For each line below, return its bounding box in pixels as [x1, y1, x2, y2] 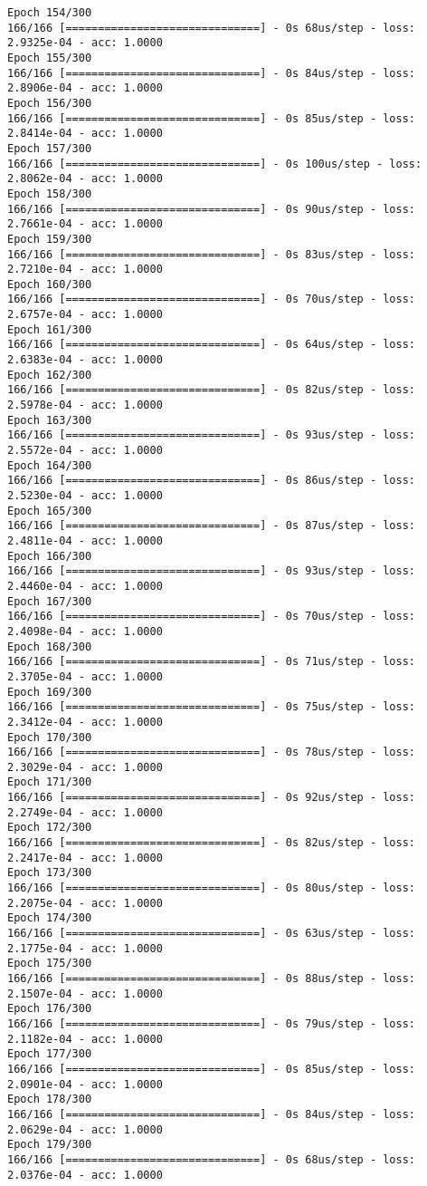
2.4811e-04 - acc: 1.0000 [7, 534, 163, 547]
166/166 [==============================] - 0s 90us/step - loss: [7, 202, 416, 216]
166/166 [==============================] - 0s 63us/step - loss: [7, 927, 416, 940]
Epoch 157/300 [7, 141, 92, 155]
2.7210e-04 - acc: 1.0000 [7, 263, 163, 276]
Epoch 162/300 [7, 368, 92, 381]
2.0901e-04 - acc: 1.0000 [7, 1077, 163, 1091]
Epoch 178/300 [7, 1093, 92, 1106]
